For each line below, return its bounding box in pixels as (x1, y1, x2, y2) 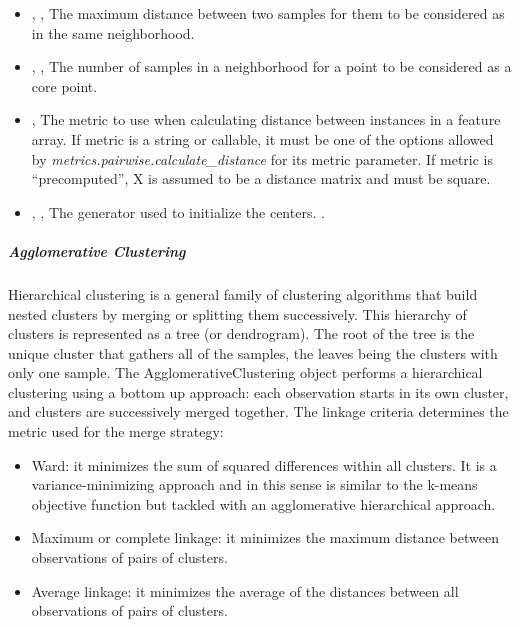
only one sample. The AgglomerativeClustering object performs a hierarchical (8, 362, 483, 383)
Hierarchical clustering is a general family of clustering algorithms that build (8, 283, 478, 304)
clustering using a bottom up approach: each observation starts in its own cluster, (8, 381, 509, 402)
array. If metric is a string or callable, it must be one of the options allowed (31, 128, 494, 149)
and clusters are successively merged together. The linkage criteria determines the (8, 401, 509, 422)
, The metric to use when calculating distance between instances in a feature (31, 109, 501, 130)
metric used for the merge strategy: (8, 421, 224, 442)
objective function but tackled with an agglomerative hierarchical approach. (31, 493, 496, 514)
